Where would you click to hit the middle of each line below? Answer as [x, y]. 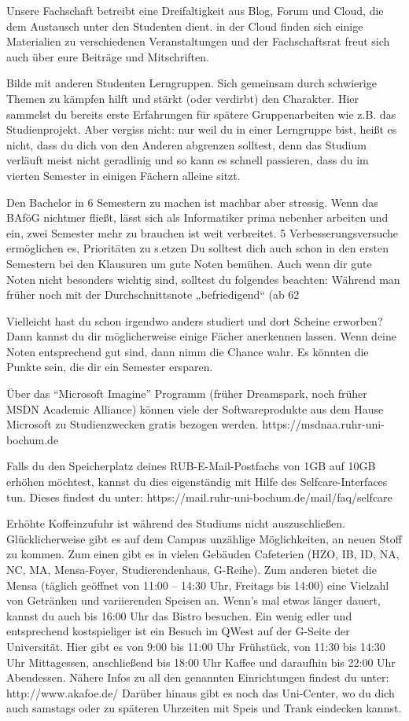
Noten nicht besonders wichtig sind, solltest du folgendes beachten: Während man [203, 279]
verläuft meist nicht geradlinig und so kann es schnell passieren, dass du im [188, 160]
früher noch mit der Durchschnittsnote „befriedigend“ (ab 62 [153, 294]
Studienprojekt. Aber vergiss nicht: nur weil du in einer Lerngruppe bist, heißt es [202, 129]
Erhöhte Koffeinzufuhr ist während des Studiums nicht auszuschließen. [176, 523]
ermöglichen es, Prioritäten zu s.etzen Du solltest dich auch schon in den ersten [197, 248]
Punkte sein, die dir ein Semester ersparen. [110, 367]
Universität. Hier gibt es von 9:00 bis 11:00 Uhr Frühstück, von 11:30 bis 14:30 [196, 646]
